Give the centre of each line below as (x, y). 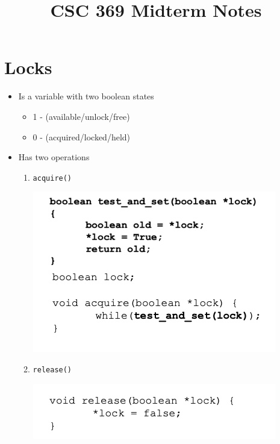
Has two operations (54, 157)
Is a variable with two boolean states (86, 96)
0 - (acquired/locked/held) (82, 136)
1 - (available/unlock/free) (81, 116)
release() (52, 370)
